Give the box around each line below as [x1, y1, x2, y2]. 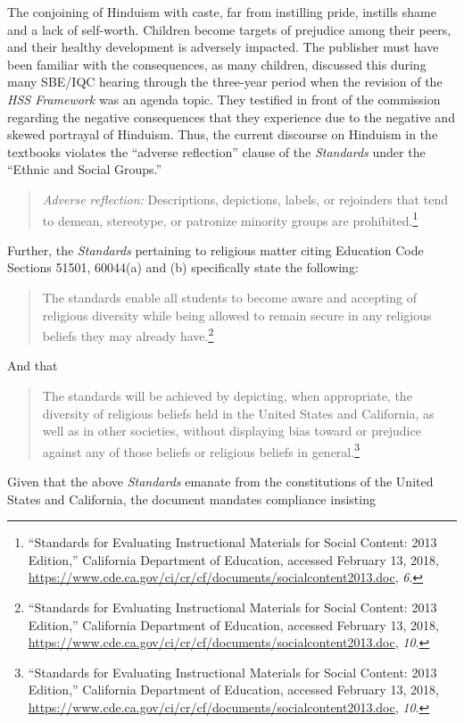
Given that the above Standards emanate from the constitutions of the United [7, 472, 434, 491]
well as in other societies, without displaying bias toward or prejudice [42, 421, 421, 440]
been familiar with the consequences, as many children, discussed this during [7, 54, 427, 73]
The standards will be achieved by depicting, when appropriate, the [42, 386, 412, 404]
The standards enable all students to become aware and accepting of [42, 287, 417, 306]
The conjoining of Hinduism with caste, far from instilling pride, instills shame [7, 3, 436, 21]
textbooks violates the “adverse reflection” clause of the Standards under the [7, 142, 426, 161]
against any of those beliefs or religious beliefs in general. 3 [42, 439, 360, 461]
